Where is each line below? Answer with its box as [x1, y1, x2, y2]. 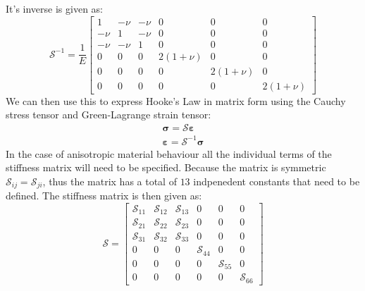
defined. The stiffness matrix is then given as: [6, 188, 202, 203]
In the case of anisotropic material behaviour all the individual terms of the [6, 146, 332, 161]
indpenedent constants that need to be [193, 173, 360, 188]
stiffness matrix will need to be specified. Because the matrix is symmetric [6, 160, 326, 175]
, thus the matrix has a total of [42, 173, 177, 188]
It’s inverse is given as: [6, 1, 103, 16]
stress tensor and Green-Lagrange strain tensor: [6, 107, 211, 122]
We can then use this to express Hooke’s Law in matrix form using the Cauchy [6, 93, 346, 108]
